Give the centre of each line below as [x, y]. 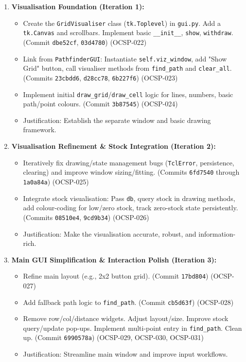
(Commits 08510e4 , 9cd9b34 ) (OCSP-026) [86, 217]
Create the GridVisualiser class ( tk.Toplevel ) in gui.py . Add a [122, 23]
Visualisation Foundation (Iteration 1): [78, 6]
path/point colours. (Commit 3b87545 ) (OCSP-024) [100, 104]
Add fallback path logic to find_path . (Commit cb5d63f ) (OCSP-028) [128, 302]
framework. [40, 130]
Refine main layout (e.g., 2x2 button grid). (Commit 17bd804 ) [116, 276]
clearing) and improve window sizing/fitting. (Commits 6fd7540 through [131, 172]
